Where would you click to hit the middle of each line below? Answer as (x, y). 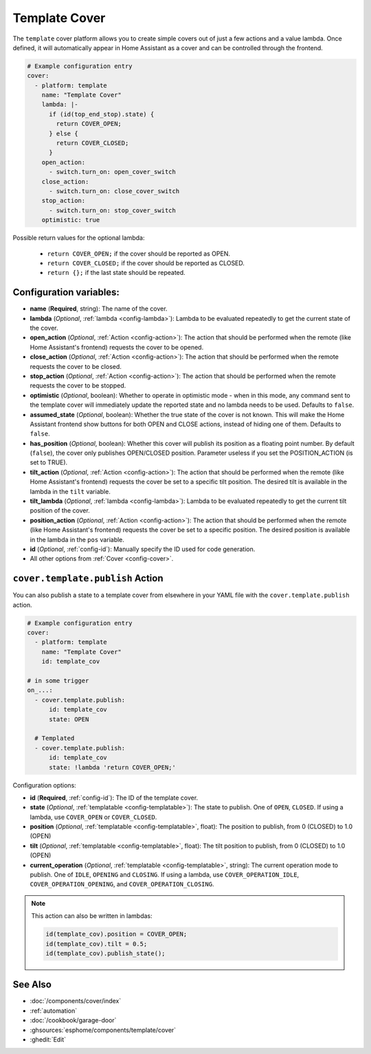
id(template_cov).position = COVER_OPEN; (116, 934)
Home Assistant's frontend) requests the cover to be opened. (117, 347)
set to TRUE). (49, 462)
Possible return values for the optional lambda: (79, 238)
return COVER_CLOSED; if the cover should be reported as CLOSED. (146, 263)
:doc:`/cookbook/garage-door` (73, 1020)
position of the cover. (60, 511)
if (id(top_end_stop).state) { (102, 114)
